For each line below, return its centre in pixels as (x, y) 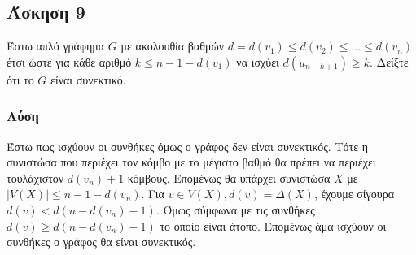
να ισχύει (258, 61)
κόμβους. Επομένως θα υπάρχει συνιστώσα (229, 177)
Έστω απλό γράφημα (56, 46)
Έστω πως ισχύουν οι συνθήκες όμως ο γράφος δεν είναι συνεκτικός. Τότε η (188, 146)
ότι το (20, 79)
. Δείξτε (389, 61)
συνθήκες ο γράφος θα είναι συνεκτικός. (101, 242)
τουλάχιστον (35, 177)
